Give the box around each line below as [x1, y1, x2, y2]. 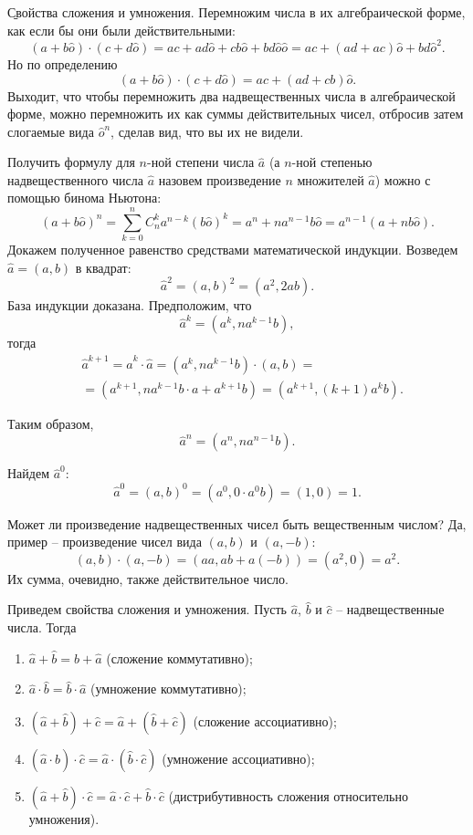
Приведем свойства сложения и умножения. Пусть [7, 600, 287, 619]
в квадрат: [75, 257, 131, 277]
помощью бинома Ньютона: [7, 188, 162, 207]
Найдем [7, 464, 50, 483]
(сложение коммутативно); [106, 648, 253, 667]
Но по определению [7, 54, 118, 73]
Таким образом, [7, 413, 94, 433]
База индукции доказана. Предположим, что [7, 296, 252, 315]
